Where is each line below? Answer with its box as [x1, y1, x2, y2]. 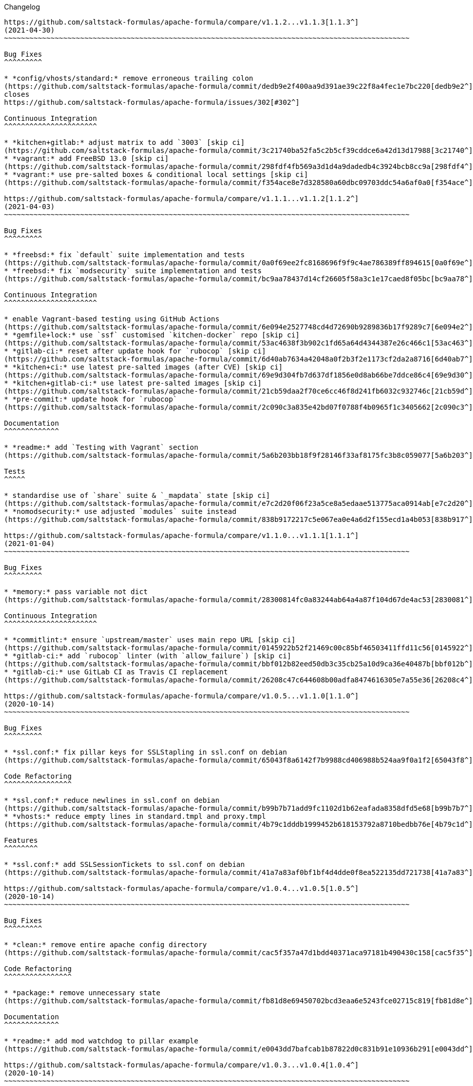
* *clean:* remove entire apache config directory [4, 941, 207, 949]
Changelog [4, 3, 40, 11]
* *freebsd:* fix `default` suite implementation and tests [4, 251, 245, 259]
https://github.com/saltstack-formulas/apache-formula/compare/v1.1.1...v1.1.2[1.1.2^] [4, 195, 359, 203]
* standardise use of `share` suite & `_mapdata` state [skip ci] [4, 491, 271, 499]
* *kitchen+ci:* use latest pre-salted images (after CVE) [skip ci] [4, 363, 283, 371]
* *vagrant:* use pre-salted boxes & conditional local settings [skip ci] [4, 170, 308, 178]
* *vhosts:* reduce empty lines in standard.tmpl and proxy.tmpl [4, 812, 266, 820]
